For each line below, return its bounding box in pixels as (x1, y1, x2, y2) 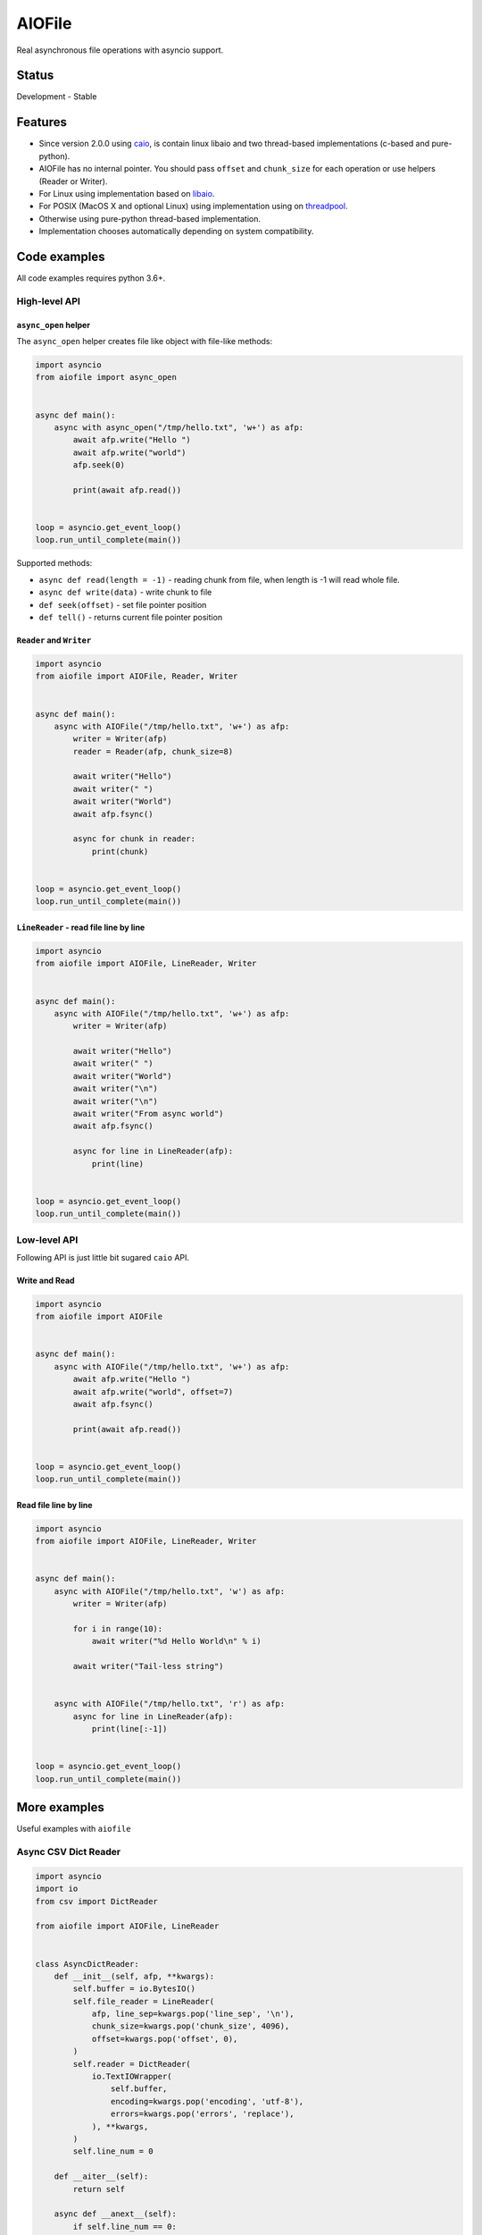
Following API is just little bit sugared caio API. (16, 1252, 190, 1262)
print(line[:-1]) (91, 1724, 168, 1734)
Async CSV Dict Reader (16, 1845, 121, 1858)
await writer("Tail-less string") (72, 1661, 224, 1672)
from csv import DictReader (35, 1896, 158, 1906)
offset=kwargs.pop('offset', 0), (91, 2034, 238, 2044)
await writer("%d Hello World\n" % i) (91, 1636, 262, 1647)
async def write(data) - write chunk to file (38, 586, 212, 598)
